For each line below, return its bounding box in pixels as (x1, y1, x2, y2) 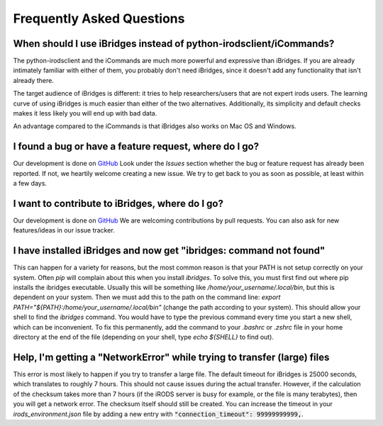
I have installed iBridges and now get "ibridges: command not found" (13, 245, 326, 257)
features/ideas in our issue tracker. (13, 226, 115, 235)
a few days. (13, 179, 48, 188)
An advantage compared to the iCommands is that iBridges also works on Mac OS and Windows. (13, 122, 297, 130)
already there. (13, 76, 55, 84)
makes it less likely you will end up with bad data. (13, 109, 157, 118)
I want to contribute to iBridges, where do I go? (13, 197, 223, 209)
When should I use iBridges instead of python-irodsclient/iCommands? (13, 38, 335, 50)
